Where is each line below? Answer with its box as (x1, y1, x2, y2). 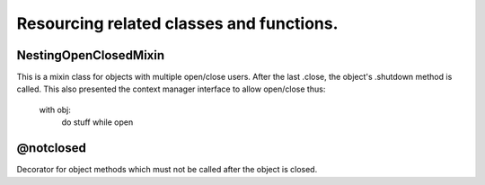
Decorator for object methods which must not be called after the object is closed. (16, 164, 318, 175)
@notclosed (16, 140, 87, 156)
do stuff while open (61, 117, 134, 128)
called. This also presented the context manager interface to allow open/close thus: (16, 84, 326, 94)
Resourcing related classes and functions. (16, 13, 339, 33)
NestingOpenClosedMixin (16, 48, 165, 63)
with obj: (39, 104, 72, 115)
